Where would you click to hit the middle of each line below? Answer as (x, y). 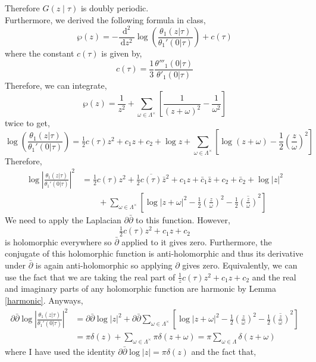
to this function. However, (183, 219)
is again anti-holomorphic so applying (104, 265)
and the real (274, 277)
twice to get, (27, 123)
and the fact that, (224, 352)
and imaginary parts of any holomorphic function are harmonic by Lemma (140, 288)
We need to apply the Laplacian (63, 219)
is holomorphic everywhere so (58, 241)
